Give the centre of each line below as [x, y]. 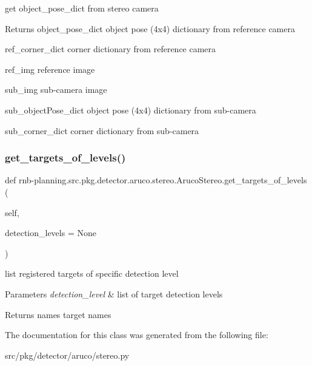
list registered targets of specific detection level [92, 273]
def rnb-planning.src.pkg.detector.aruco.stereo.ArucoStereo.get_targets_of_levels [156, 180]
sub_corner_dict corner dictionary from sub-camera [102, 130]
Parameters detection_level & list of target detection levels [114, 293]
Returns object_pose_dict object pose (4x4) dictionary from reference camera [150, 28]
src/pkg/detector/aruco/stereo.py [67, 355]
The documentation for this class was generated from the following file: [137, 335]
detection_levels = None [51, 233]
